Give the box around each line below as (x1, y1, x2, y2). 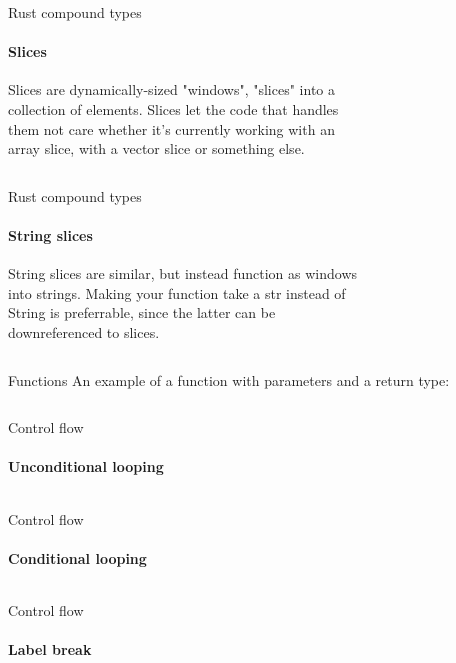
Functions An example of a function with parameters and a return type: (8, 369, 450, 390)
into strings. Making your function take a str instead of (8, 282, 346, 303)
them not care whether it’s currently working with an (8, 118, 335, 139)
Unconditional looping (8, 456, 164, 477)
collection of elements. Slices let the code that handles (8, 98, 339, 119)
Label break (8, 639, 92, 660)
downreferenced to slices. (8, 321, 160, 342)
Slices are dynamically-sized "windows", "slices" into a (8, 79, 335, 100)
